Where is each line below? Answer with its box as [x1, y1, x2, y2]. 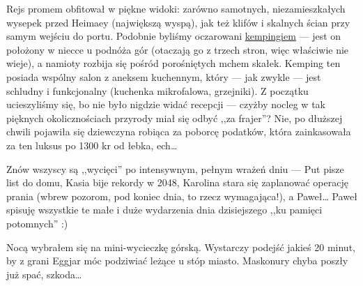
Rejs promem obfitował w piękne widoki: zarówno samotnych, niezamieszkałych [6, 1, 346, 15]
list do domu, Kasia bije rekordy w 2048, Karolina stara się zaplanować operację [6, 175, 348, 190]
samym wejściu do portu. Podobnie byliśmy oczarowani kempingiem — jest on [6, 29, 341, 43]
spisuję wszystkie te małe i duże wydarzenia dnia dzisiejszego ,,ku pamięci [6, 202, 323, 217]
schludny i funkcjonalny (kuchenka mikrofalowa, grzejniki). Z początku [6, 83, 309, 98]
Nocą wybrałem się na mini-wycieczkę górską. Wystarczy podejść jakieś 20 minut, [6, 239, 355, 254]
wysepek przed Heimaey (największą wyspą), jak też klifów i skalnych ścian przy [6, 15, 350, 29]
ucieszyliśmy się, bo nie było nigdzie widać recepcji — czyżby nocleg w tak [6, 97, 325, 112]
